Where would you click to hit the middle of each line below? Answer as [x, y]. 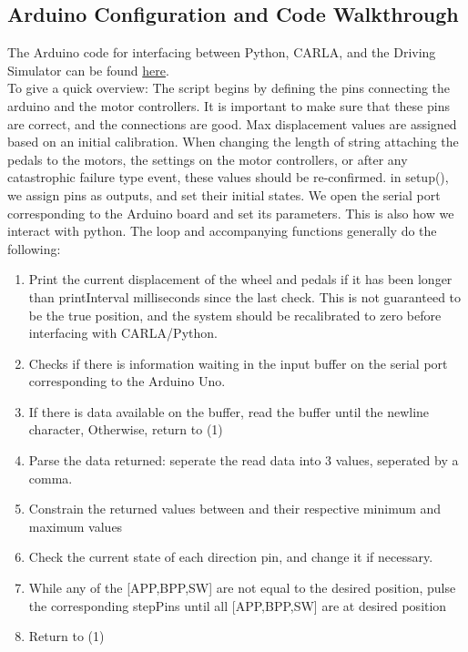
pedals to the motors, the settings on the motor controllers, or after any [208, 159]
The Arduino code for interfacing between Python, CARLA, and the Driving [222, 52]
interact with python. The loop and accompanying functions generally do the [222, 231]
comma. [51, 478]
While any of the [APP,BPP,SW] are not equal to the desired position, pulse [242, 588]
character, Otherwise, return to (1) [126, 429]
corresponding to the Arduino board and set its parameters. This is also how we [231, 213]
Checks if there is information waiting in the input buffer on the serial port [238, 363]
